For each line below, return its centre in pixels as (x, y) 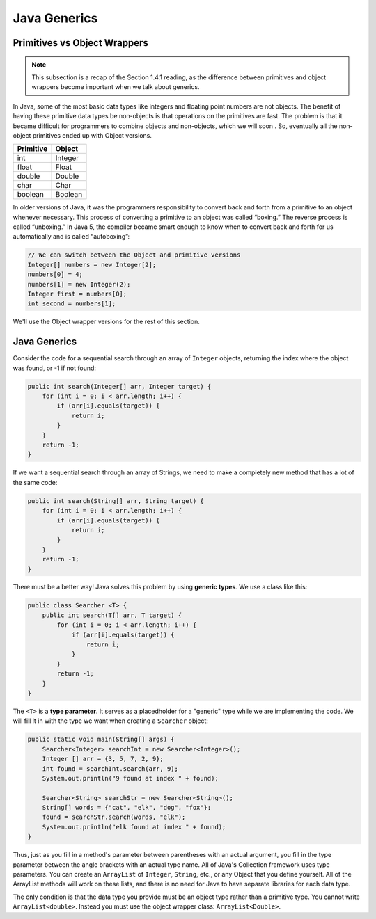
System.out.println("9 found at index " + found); (130, 778)
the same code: (35, 482)
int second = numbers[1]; (72, 304)
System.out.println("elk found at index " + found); (134, 827)
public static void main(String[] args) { (101, 740)
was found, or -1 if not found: (55, 368)
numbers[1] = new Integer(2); (79, 284)
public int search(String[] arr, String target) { (116, 501)
